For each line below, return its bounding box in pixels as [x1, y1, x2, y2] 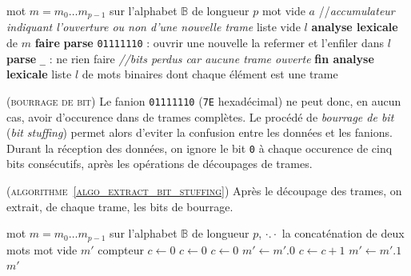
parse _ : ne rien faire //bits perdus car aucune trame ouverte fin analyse [6, 50, 374, 66]
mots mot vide [6, 241, 78, 258]
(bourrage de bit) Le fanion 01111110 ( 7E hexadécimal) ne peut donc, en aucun [6, 92, 401, 109]
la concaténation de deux [281, 225, 405, 242]
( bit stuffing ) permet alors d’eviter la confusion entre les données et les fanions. [6, 124, 393, 141]
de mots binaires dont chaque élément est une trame [82, 66, 338, 82]
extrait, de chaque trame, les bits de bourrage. [6, 198, 233, 214]
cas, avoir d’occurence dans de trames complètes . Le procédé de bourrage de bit [6, 108, 394, 125]
